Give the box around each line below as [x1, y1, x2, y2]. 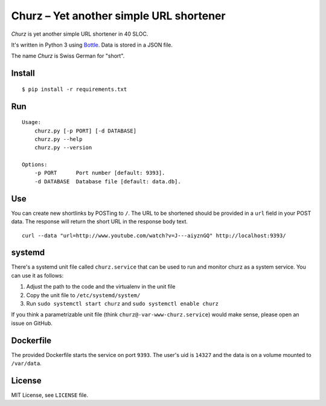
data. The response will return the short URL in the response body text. [11, 218, 188, 225]
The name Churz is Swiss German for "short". [11, 52, 125, 60]
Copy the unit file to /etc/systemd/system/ [26, 291, 141, 299]
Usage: [22, 119, 42, 126]
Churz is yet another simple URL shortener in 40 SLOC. [11, 30, 149, 38]
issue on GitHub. [11, 319, 53, 327]
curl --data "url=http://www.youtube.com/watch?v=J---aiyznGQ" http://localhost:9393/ [22, 232, 286, 239]
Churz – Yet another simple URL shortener [11, 9, 226, 22]
